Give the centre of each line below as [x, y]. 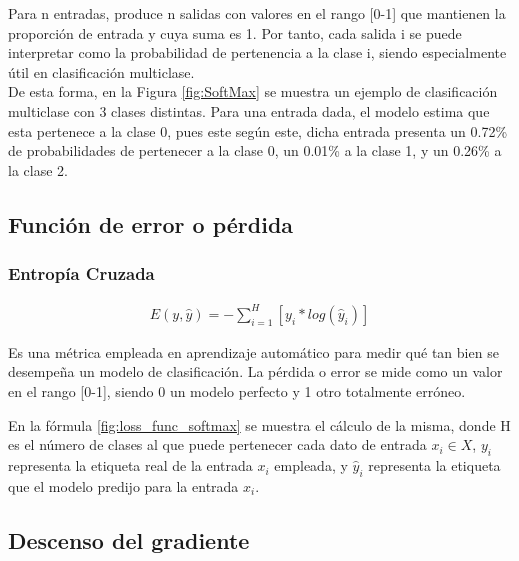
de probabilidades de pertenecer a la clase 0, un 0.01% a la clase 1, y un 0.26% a [255, 150]
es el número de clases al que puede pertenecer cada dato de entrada [217, 444]
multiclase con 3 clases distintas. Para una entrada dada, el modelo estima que [249, 110]
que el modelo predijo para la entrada [123, 485]
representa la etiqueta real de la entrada [130, 465]
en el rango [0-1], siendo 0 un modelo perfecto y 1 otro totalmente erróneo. [237, 391]
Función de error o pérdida [151, 223]
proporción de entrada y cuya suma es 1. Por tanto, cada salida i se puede [235, 32]
